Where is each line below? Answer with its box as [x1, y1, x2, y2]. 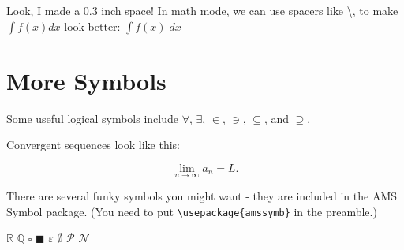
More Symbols [6, 64, 166, 96]
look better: [64, 17, 121, 34]
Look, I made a [6, 2, 80, 18]
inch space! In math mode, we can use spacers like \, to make [101, 2, 398, 18]
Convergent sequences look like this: [6, 136, 180, 153]
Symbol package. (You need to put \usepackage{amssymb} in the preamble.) [6, 203, 377, 219]
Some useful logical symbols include [6, 110, 179, 126]
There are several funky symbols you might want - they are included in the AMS [6, 188, 398, 204]
